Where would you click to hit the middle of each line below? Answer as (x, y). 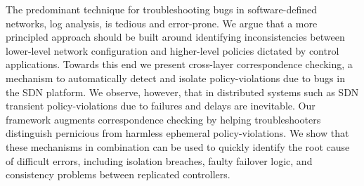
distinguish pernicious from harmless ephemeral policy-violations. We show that (177, 133)
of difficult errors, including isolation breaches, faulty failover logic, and (159, 160)
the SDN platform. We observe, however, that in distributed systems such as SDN (182, 92)
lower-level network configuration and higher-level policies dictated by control (173, 50)
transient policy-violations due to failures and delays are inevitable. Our (161, 106)
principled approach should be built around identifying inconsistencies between (175, 37)
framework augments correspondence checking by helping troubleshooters (163, 119)
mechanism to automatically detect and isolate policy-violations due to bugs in (175, 78)
